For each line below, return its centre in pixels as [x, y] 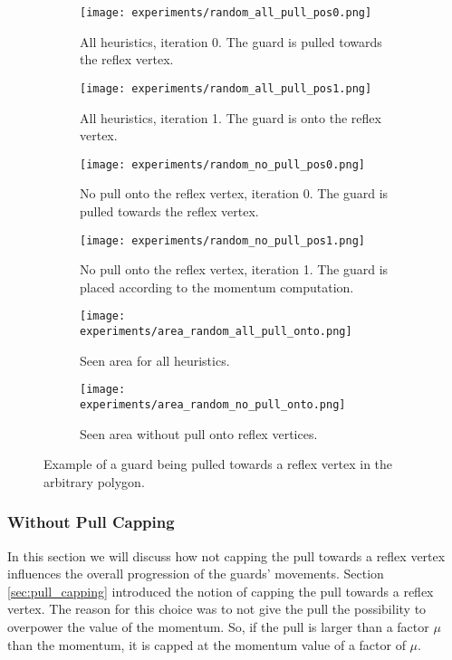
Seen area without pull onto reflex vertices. [199, 433]
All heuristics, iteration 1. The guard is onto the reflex [231, 117]
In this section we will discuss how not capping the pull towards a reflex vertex [226, 555]
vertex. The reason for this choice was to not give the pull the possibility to [217, 609]
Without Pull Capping [91, 522]
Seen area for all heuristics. [155, 360]
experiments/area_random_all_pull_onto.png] [216, 332]
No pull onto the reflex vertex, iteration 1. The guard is [234, 269]
